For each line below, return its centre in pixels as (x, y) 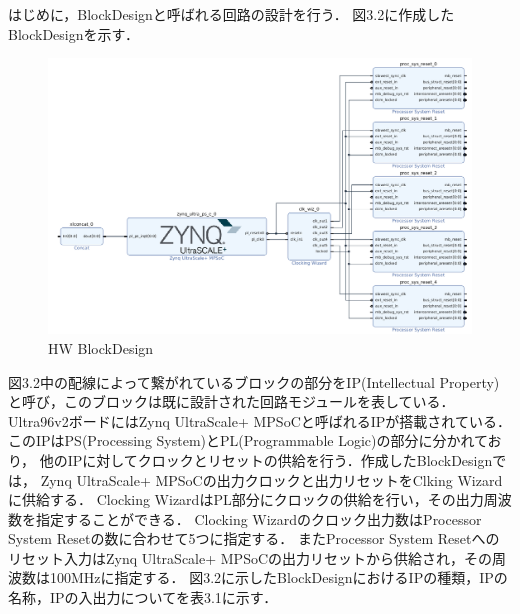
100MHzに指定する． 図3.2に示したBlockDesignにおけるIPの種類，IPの (278, 577)
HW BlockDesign (101, 347)
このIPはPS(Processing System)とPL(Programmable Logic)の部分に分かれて (248, 440)
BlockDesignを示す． (73, 33)
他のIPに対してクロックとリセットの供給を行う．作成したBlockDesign (266, 459)
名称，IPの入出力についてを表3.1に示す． (143, 597)
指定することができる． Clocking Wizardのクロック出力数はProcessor (258, 518)
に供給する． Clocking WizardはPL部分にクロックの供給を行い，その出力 (246, 499)
